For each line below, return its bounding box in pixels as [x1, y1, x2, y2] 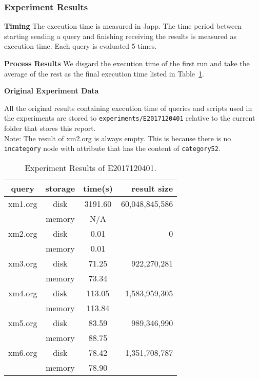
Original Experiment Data [4, 85, 99, 96]
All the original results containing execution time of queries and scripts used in [4, 102, 252, 113]
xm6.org [8, 346, 37, 358]
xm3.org [8, 257, 37, 269]
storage [45, 182, 75, 194]
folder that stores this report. [4, 123, 96, 134]
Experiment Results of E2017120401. [25, 161, 157, 174]
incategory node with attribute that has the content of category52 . [4, 143, 221, 154]
